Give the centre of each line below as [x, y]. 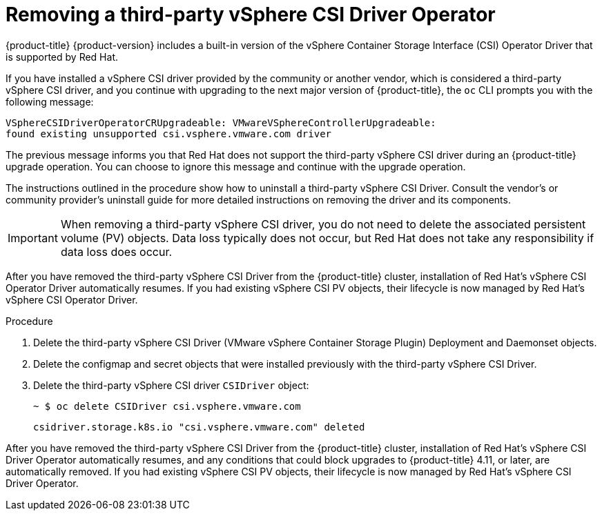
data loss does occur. [116, 251]
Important [33, 238]
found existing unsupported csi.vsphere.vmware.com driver [169, 133]
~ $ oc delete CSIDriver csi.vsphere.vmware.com [167, 406]
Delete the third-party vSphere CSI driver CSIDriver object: [171, 385]
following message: [50, 101]
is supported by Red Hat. [62, 57]
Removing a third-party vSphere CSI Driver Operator [251, 14]
